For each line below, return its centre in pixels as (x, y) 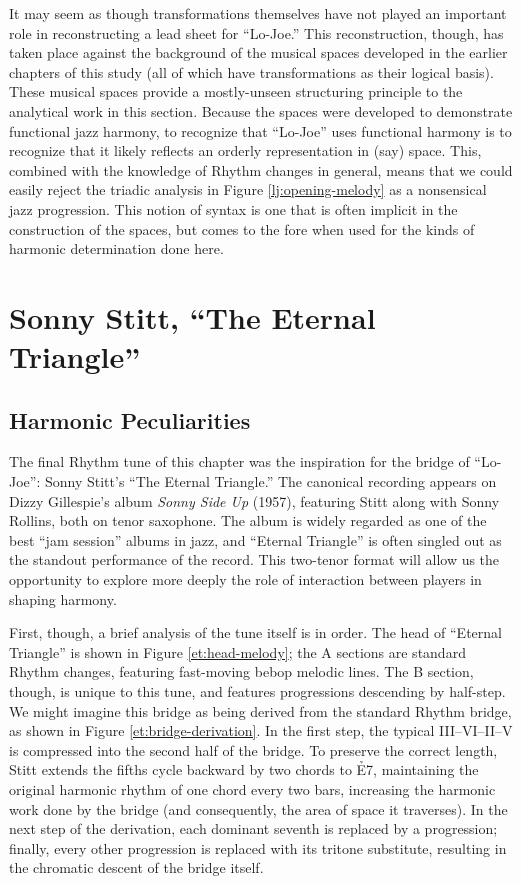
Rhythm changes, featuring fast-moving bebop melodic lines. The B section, (241, 671)
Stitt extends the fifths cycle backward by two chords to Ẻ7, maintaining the (244, 769)
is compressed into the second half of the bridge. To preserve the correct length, (253, 749)
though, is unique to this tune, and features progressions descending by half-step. (257, 691)
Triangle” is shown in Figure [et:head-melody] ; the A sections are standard (237, 651)
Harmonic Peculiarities (130, 419)
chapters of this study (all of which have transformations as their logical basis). (251, 71)
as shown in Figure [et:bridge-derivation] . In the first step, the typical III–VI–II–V (261, 730)
